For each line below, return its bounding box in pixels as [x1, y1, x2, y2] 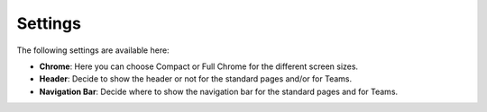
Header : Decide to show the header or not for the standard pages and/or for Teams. [39, 73, 352, 84]
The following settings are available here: [16, 45, 170, 56]
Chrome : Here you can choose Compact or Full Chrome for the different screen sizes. [39, 61, 359, 72]
